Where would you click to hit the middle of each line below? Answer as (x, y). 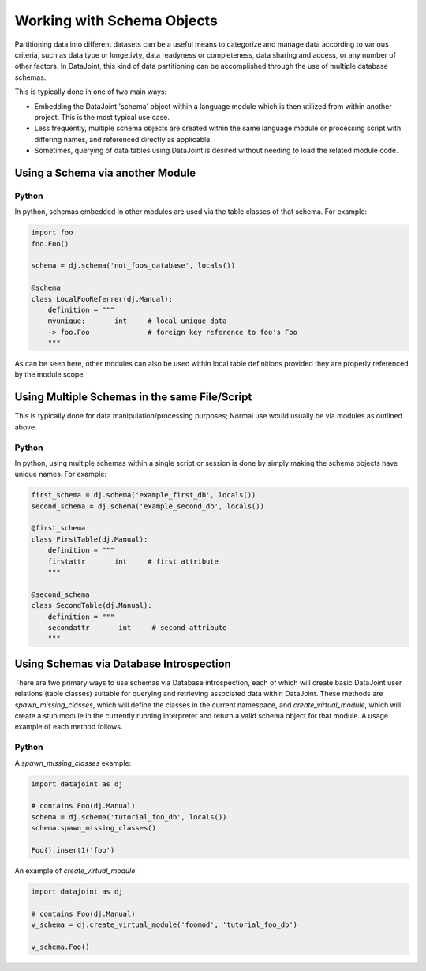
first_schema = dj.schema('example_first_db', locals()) (144, 495)
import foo (52, 232)
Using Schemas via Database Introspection (123, 664)
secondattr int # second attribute (137, 627)
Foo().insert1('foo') (73, 850)
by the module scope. (50, 374)
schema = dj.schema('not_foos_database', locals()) (133, 266)
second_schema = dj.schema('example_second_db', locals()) (148, 506)
